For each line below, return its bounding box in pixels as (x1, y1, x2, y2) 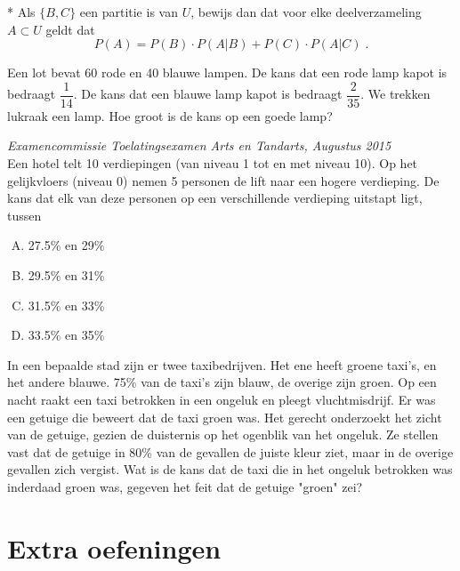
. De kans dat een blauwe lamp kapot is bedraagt (73, 84, 343, 103)
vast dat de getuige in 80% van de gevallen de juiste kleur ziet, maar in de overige (7, 442, 454, 461)
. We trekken (360, 84, 431, 103)
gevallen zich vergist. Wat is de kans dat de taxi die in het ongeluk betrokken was (7, 460, 453, 479)
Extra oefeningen (7, 529, 222, 566)
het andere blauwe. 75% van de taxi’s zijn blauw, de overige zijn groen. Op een (7, 373, 437, 391)
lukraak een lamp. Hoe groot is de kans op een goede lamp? (7, 106, 333, 125)
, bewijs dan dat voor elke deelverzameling (190, 3, 422, 20)
